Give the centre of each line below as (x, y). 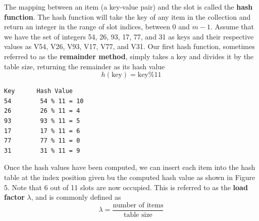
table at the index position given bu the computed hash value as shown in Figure (130, 177)
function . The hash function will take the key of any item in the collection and (127, 16)
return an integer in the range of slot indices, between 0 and (97, 27)
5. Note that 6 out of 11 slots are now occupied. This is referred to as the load (126, 187)
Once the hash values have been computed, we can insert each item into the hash (130, 167)
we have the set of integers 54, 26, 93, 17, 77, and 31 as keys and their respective (129, 36)
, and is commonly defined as (76, 197)
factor (14, 197)
